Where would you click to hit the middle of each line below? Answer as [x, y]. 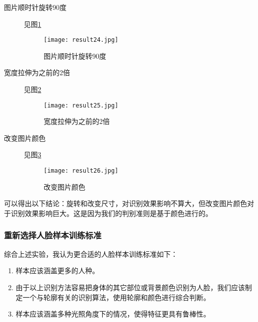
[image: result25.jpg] [81, 105]
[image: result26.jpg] [81, 171]
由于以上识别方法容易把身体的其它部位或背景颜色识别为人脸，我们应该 [130, 287]
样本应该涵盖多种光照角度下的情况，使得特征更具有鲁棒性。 [113, 314]
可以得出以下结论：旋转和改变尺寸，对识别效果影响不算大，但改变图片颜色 [126, 203]
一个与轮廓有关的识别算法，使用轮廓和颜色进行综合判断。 [116, 297]
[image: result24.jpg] [81, 40]
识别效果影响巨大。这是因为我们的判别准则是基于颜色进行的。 [111, 213]
